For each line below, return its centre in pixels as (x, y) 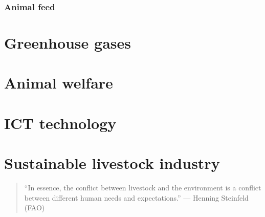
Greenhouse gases (68, 43)
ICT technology (60, 123)
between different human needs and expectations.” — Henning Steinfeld (136, 197)
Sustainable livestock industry (112, 163)
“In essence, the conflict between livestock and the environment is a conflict (143, 188)
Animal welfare (59, 83)
